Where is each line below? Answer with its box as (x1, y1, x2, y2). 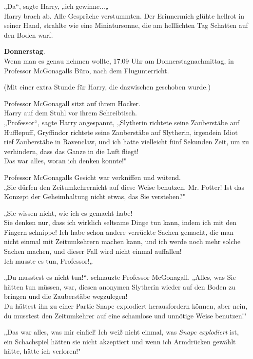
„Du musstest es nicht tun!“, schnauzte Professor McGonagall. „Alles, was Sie (4, 272, 236, 282)
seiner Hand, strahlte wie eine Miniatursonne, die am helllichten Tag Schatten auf (4, 20, 248, 30)
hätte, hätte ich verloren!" (4, 346, 81, 356)
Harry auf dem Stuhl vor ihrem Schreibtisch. (4, 108, 137, 118)
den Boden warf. (4, 29, 53, 40)
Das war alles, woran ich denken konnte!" (4, 156, 127, 166)
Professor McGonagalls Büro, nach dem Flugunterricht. (4, 65, 169, 75)
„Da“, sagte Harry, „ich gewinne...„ (4, 1, 109, 11)
